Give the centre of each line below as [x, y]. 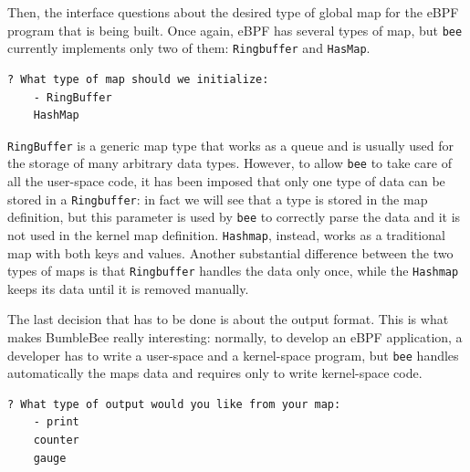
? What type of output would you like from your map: [174, 404]
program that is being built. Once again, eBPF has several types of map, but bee [235, 30]
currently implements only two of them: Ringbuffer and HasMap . [189, 48]
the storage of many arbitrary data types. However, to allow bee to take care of [230, 163]
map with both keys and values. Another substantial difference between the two [230, 252]
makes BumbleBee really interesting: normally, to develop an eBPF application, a [235, 337]
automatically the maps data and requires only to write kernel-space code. [215, 373]
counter [56, 441]
